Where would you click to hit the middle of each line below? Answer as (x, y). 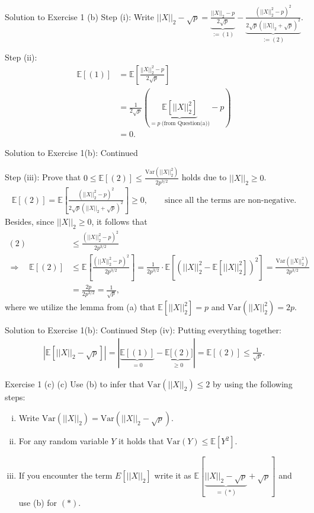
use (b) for (38, 502)
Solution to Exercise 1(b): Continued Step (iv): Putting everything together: (143, 330)
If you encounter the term (65, 475)
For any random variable (63, 441)
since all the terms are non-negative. (231, 200)
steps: (15, 396)
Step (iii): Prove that (43, 177)
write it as (173, 475)
